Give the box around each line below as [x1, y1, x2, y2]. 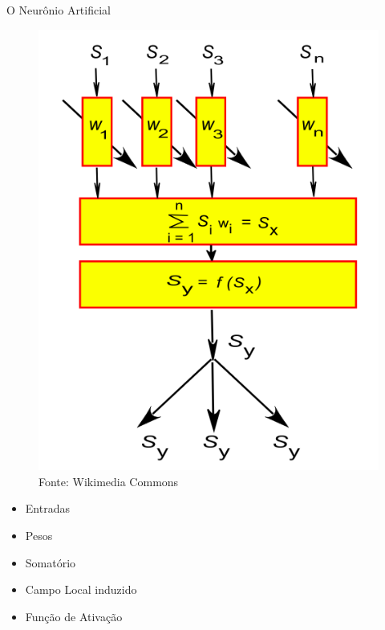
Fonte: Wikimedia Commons [38, 472, 179, 489]
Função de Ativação [25, 607, 123, 624]
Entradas [25, 500, 70, 517]
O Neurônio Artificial [6, 2, 111, 18]
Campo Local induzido [25, 581, 137, 598]
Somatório [25, 554, 76, 571]
